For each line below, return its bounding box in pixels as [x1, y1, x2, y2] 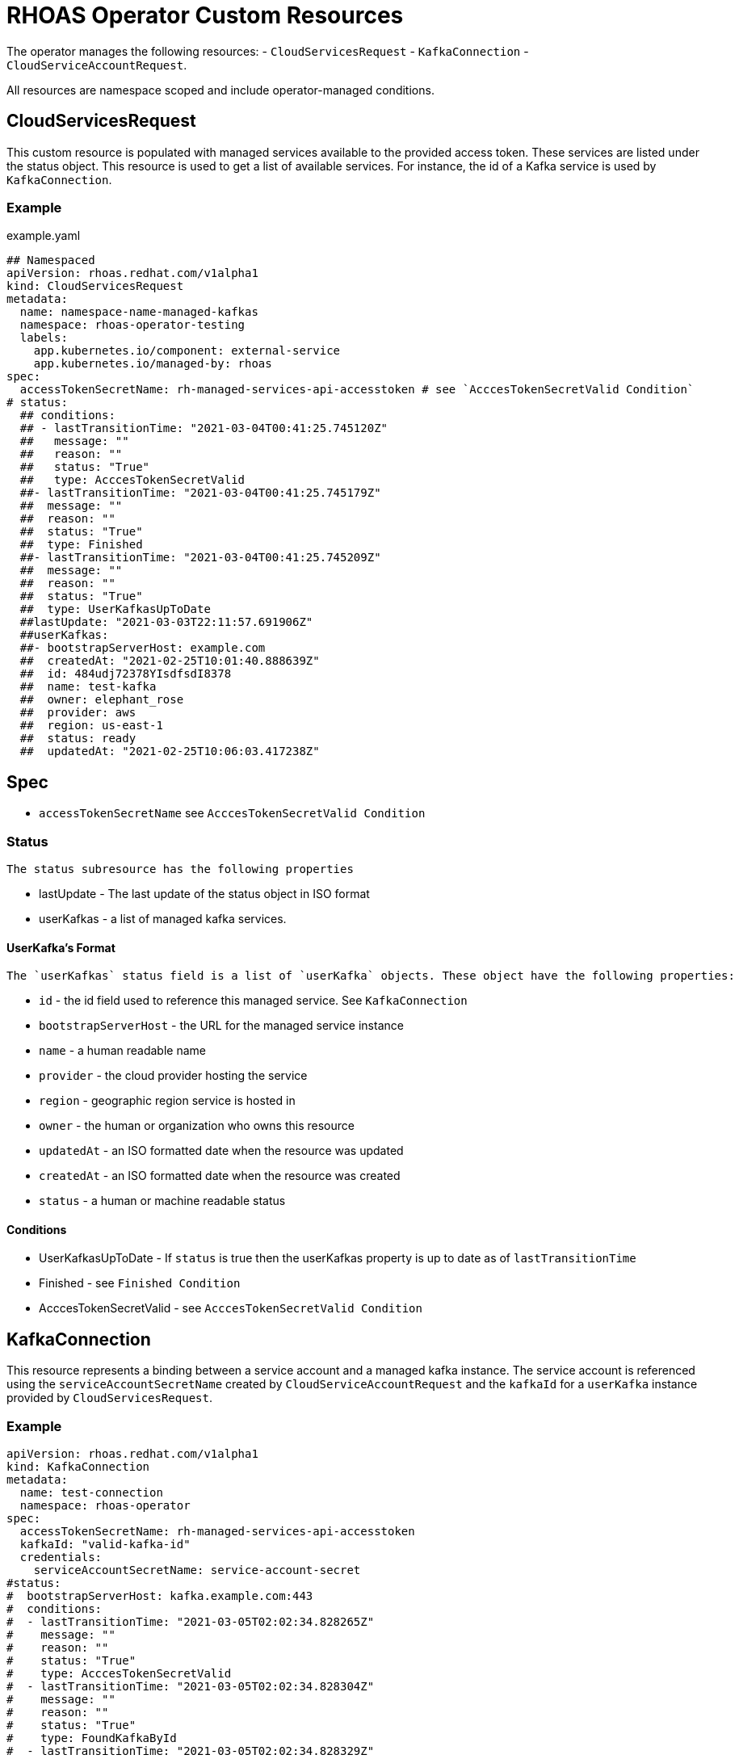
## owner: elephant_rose [19, 693, 184, 707]
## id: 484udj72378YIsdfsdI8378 [19, 667, 232, 681]
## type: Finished [19, 538, 143, 552]
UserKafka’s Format [6, 940, 115, 955]
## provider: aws [19, 706, 136, 720]
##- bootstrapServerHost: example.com [19, 641, 266, 655]
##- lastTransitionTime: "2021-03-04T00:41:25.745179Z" [19, 486, 381, 500]
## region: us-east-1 [19, 719, 163, 733]
